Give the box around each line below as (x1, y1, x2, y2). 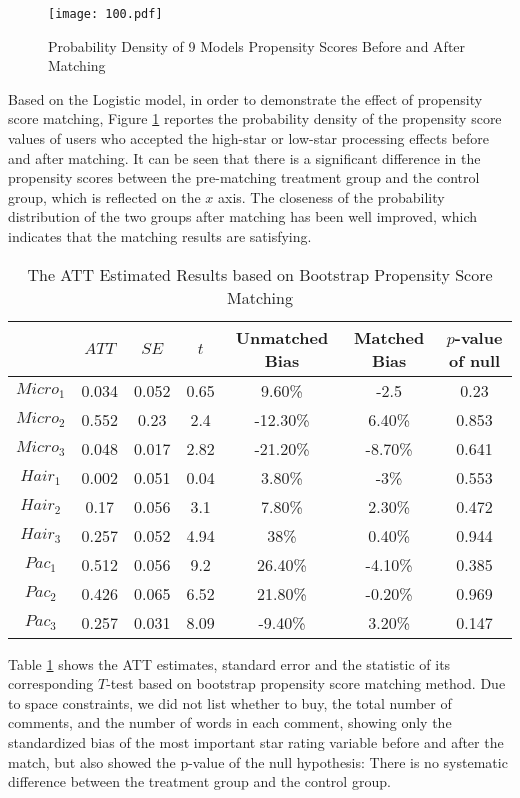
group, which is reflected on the (8, 186, 201, 207)
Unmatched (235, 325, 329, 349)
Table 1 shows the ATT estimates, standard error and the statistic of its (8, 653, 451, 674)
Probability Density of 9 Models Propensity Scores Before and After (48, 35, 466, 56)
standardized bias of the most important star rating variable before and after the (8, 731, 504, 752)
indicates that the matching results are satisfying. (8, 226, 312, 246)
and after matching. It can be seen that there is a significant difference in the (8, 147, 481, 168)
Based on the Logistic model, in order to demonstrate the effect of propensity (8, 88, 483, 109)
